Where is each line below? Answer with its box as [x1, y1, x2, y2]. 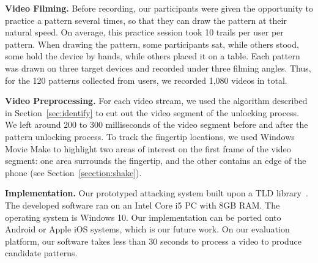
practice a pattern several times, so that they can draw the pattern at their [5, 13, 287, 26]
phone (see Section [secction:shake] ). [5, 166, 142, 179]
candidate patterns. [5, 246, 78, 259]
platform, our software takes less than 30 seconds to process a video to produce [5, 234, 301, 247]
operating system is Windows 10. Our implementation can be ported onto [5, 210, 281, 223]
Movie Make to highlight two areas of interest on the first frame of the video [5, 142, 291, 155]
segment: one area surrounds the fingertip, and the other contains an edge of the [5, 154, 306, 167]
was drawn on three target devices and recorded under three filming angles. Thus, [5, 61, 311, 74]
